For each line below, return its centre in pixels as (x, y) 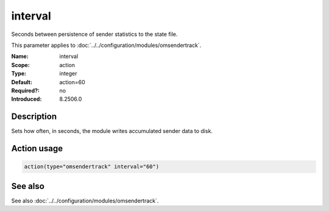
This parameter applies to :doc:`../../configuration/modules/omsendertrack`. (106, 45)
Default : (22, 82)
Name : (20, 56)
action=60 (72, 82)
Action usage (37, 148)
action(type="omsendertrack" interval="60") (92, 167)
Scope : (20, 65)
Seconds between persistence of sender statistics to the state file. (94, 34)
